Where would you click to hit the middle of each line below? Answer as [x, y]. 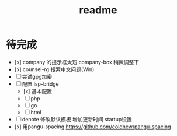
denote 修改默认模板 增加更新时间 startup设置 [77, 119]
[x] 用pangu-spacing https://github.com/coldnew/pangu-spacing [93, 127]
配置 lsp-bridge [41, 84]
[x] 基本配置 [38, 91]
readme [98, 10]
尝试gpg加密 [37, 76]
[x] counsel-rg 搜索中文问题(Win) [54, 69]
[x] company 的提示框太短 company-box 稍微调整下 [77, 62]
